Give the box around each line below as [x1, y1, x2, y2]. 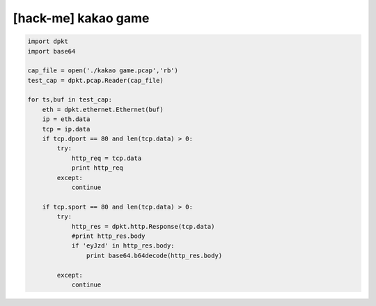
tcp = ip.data [42, 125, 91, 133]
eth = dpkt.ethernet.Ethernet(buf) [42, 105, 164, 113]
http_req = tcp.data [71, 154, 142, 162]
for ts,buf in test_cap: [27, 96, 113, 104]
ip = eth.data [42, 115, 91, 123]
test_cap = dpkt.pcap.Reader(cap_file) [27, 76, 164, 84]
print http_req [71, 164, 123, 172]
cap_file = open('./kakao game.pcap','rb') [27, 67, 179, 74]
